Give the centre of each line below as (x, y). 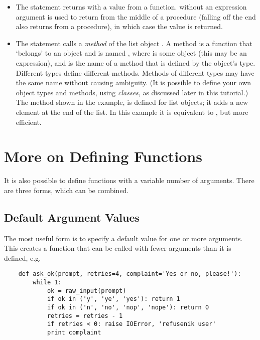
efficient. (29, 122)
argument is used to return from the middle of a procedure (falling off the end (136, 16)
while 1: (47, 283)
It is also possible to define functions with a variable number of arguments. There (129, 180)
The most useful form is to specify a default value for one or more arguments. (123, 238)
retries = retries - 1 (85, 316)
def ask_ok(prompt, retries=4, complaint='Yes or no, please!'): (130, 274)
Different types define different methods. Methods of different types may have (135, 72)
